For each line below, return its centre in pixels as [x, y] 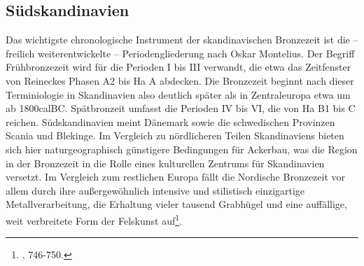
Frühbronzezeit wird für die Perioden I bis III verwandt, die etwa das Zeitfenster [178, 67]
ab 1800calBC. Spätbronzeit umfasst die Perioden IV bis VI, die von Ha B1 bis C [181, 108]
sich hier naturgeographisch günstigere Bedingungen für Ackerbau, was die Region [182, 149]
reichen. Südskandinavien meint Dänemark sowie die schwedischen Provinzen [170, 121]
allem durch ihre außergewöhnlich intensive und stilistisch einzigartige [155, 190]
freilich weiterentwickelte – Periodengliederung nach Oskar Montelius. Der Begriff [180, 53]
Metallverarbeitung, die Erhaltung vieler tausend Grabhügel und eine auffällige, [176, 204]
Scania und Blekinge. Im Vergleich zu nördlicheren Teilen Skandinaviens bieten [175, 135]
